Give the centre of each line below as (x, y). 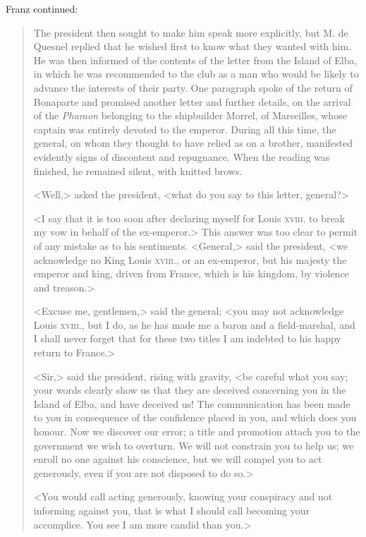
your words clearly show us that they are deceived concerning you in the (190, 390)
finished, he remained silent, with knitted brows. (138, 170)
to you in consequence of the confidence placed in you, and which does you (195, 417)
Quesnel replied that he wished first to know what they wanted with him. (193, 46)
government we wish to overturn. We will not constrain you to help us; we (194, 445)
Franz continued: (42, 8)
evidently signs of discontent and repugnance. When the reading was (182, 156)
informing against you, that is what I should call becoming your (171, 510)
